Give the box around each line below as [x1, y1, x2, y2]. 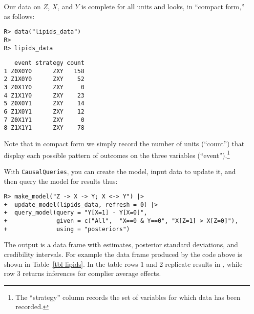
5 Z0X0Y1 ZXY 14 [4, 100, 85, 107]
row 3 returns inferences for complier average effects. [4, 268, 161, 278]
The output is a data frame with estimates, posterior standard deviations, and [4, 239, 238, 250]
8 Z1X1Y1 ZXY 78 [4, 124, 85, 132]
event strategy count [14, 59, 85, 67]
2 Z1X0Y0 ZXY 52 [4, 76, 85, 83]
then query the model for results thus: [4, 176, 118, 186]
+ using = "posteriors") [4, 225, 130, 233]
